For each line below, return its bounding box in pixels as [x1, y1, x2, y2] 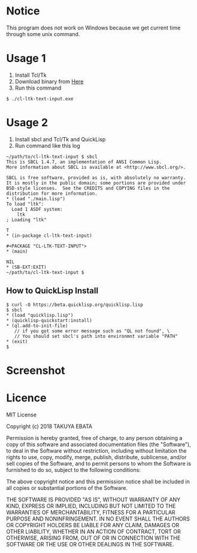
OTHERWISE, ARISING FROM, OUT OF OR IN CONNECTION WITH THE [6, 534, 181, 542]
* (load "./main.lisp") [6, 195, 66, 202]
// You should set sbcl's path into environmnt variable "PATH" [14, 333, 178, 339]
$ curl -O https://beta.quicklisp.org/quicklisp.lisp [6, 302, 144, 308]
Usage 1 [6, 52, 46, 66]
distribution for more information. [6, 191, 98, 197]
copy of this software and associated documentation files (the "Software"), [6, 441, 192, 448]
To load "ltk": [6, 201, 44, 207]
